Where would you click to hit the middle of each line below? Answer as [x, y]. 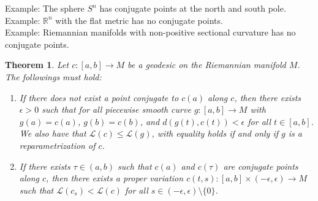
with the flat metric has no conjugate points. [139, 20]
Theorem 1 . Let [37, 65]
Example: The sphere [45, 8]
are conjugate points [261, 166]
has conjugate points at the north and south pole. [193, 8]
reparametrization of [57, 145]
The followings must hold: [53, 76]
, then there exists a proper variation [115, 178]
